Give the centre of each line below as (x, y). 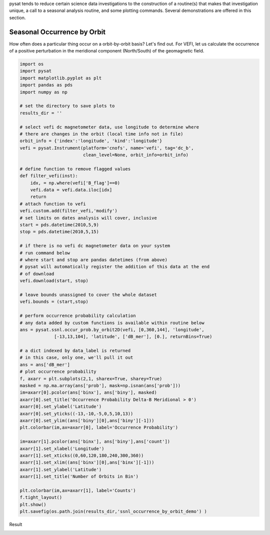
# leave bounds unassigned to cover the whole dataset (88, 294)
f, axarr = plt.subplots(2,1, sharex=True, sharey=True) (91, 379)
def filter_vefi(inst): (49, 176)
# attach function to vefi (53, 204)
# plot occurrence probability (58, 372)
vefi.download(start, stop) (54, 281)
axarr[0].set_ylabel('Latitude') (61, 407)
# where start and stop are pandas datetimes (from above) (93, 260)
